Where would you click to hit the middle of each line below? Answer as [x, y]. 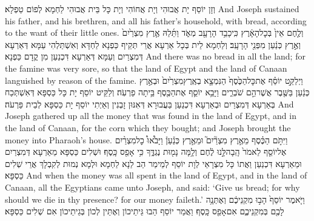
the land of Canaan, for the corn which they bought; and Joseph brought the [148, 127]
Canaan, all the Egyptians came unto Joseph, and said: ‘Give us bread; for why [152, 187]
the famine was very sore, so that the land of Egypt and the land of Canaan [146, 68]
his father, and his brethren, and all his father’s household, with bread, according [156, 20]
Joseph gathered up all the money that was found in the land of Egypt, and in [151, 116]
